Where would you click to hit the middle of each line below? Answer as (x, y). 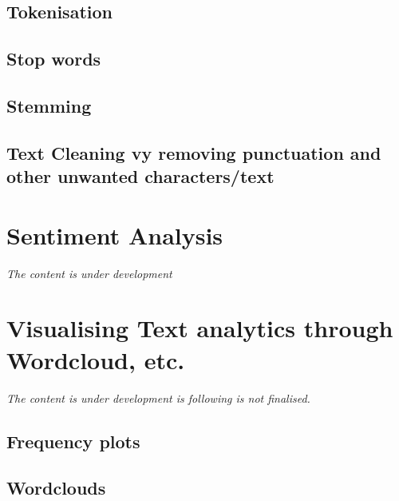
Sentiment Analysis (115, 235)
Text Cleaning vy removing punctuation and (194, 152)
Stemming (49, 105)
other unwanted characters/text (140, 176)
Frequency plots (73, 441)
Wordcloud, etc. (96, 359)
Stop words (54, 59)
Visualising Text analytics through (200, 328)
